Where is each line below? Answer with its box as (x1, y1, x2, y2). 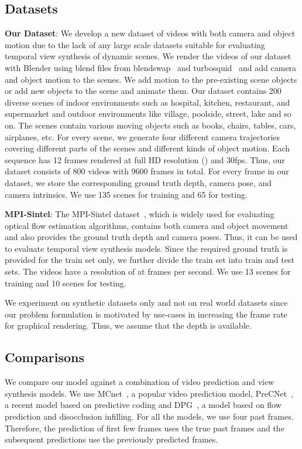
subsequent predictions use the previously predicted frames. (5, 433, 218, 445)
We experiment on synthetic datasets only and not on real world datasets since (5, 296, 288, 309)
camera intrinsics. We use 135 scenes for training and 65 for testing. (5, 188, 248, 200)
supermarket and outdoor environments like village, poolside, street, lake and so (5, 107, 291, 120)
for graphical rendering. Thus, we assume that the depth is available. (5, 319, 252, 332)
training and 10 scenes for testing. (5, 276, 126, 289)
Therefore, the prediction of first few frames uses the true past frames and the (5, 421, 284, 434)
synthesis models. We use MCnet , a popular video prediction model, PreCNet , (5, 387, 294, 399)
